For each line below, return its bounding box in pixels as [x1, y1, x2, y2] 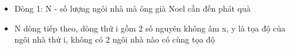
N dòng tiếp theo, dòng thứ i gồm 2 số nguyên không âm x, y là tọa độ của [14, 22, 286, 34]
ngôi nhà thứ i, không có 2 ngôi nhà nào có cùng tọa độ [14, 33, 215, 45]
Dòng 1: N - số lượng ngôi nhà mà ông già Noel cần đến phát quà [14, 2, 251, 14]
